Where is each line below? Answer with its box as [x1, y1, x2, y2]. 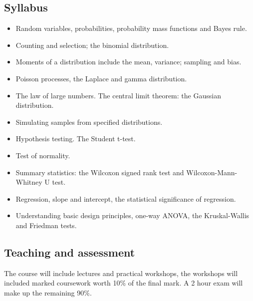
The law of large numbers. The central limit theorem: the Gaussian [15, 90, 221, 100]
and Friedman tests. [15, 220, 77, 230]
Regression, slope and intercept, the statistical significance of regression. [15, 193, 236, 204]
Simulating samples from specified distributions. [15, 116, 163, 127]
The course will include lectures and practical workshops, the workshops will [4, 268, 238, 278]
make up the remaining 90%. [4, 287, 92, 298]
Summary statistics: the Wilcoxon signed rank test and [15, 167, 184, 177]
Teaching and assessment [4, 244, 135, 260]
